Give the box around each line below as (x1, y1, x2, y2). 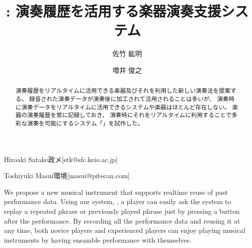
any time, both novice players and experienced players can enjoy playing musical (4, 225, 246, 235)
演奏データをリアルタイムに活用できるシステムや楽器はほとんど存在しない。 (21, 103, 230, 111)
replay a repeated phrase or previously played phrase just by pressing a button (4, 206, 240, 216)
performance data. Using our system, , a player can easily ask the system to (4, 196, 231, 207)
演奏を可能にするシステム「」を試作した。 (27, 119, 144, 127)
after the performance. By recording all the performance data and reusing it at (4, 215, 240, 226)
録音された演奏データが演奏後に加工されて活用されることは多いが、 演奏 (29, 94, 229, 103)
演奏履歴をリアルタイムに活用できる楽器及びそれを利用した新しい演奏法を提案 (15, 86, 231, 95)
